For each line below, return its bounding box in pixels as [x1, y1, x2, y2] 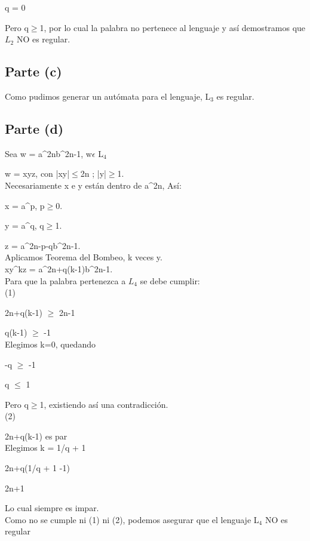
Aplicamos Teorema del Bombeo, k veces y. [5, 251, 162, 263]
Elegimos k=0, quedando [5, 337, 96, 350]
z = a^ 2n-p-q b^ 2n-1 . [5, 239, 81, 251]
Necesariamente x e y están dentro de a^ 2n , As [5, 179, 177, 191]
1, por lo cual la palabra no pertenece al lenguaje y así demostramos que [39, 21, 306, 33]
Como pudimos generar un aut [5, 90, 116, 102]
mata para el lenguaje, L [120, 90, 211, 102]
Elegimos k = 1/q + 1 [5, 441, 86, 454]
